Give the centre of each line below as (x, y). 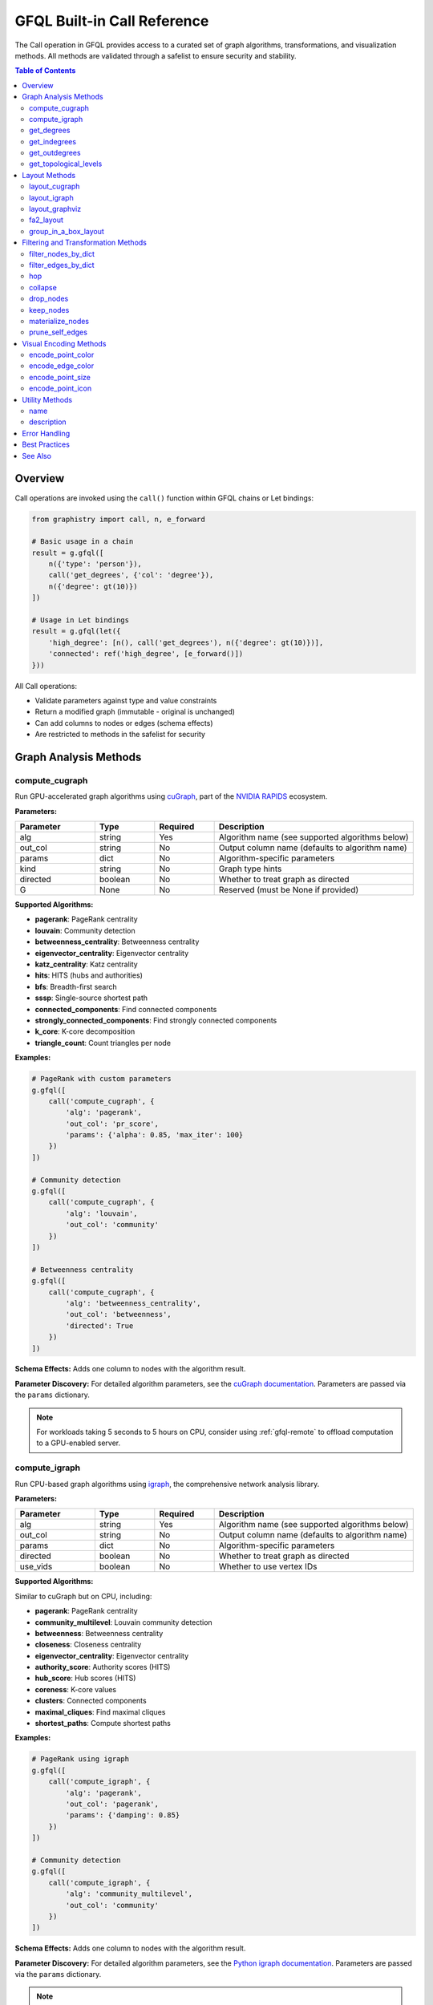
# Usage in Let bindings (81, 620)
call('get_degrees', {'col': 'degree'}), (131, 575)
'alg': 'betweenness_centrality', (133, 1303)
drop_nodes (49, 299)
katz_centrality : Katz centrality (86, 964)
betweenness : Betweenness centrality (99, 1633)
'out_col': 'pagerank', (112, 1804)
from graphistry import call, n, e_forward (119, 519)
